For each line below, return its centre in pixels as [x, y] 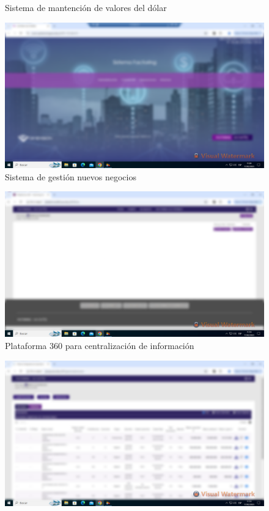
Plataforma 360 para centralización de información [100, 345]
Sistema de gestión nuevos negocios [71, 176]
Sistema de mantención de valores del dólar [86, 7]
